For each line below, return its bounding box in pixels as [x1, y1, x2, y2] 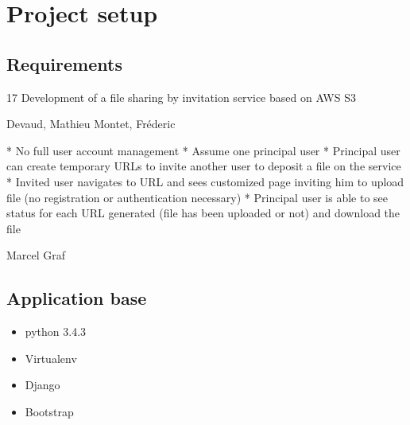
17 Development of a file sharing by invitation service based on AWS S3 [6, 88, 356, 105]
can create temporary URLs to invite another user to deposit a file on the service [6, 158, 401, 174]
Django [25, 376, 60, 393]
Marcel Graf [6, 247, 66, 263]
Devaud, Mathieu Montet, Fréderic [6, 115, 176, 132]
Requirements [6, 51, 122, 76]
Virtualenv [25, 349, 77, 366]
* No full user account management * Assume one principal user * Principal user [6, 142, 400, 158]
